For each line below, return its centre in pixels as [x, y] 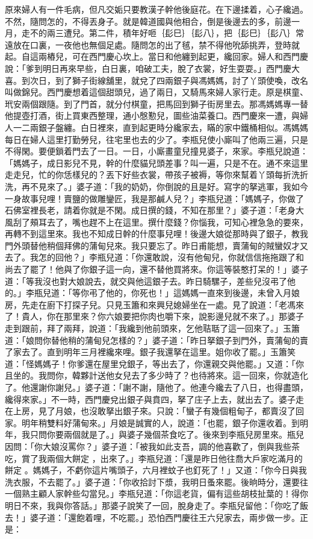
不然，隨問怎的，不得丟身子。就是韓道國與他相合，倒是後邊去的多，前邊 [148, 21]
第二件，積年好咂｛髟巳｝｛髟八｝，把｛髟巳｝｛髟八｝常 [196, 33]
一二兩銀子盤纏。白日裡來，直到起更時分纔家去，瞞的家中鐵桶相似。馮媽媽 [160, 127]
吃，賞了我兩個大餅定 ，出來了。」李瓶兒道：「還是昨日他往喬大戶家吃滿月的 [154, 458]
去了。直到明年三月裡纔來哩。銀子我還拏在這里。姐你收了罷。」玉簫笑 [158, 352]
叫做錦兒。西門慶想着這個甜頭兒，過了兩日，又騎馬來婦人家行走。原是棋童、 [156, 92]
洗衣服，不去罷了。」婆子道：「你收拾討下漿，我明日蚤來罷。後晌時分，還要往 [156, 481]
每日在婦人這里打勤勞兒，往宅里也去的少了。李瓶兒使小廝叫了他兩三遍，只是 [156, 139]
